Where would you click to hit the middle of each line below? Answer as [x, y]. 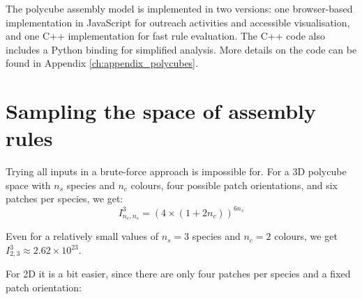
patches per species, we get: [65, 199]
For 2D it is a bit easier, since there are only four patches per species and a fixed [178, 274]
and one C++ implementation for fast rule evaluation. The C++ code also [165, 36]
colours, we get [306, 236]
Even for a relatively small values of [82, 236]
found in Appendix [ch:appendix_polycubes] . [102, 63]
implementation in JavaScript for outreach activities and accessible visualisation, [178, 22]
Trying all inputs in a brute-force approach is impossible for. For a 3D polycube [176, 171]
